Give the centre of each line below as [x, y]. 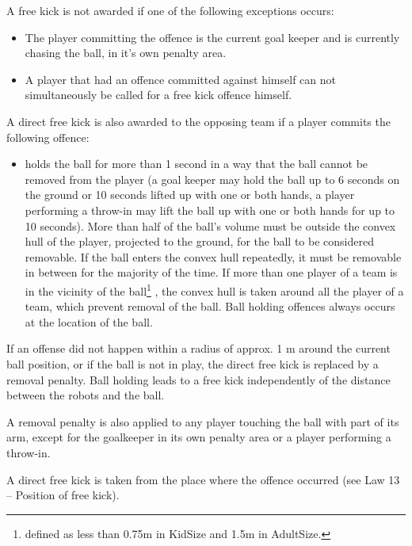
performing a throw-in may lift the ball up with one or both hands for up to [210, 210]
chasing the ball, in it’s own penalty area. [126, 53]
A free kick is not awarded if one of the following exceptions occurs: [170, 10]
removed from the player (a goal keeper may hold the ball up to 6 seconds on [212, 179]
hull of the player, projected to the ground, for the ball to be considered [199, 241]
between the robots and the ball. [86, 395]
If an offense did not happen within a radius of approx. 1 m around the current [198, 348]
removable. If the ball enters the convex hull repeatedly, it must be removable [213, 256]
